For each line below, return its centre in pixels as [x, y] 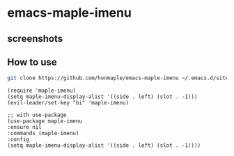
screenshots [35, 39]
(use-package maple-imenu [45, 121]
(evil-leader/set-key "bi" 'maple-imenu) [68, 103]
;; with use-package [37, 115]
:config [18, 140]
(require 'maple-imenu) [42, 91]
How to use [32, 62]
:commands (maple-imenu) [43, 134]
